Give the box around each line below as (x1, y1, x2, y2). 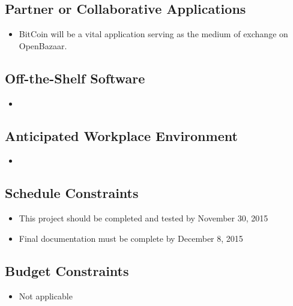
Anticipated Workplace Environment (5, 126, 238, 145)
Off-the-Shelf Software (5, 68, 145, 87)
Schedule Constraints (5, 184, 139, 202)
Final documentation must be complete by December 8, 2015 (19, 232, 243, 244)
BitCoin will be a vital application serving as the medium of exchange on (19, 28, 288, 40)
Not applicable (19, 289, 73, 302)
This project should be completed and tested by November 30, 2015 (19, 212, 268, 224)
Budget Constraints (5, 261, 129, 280)
